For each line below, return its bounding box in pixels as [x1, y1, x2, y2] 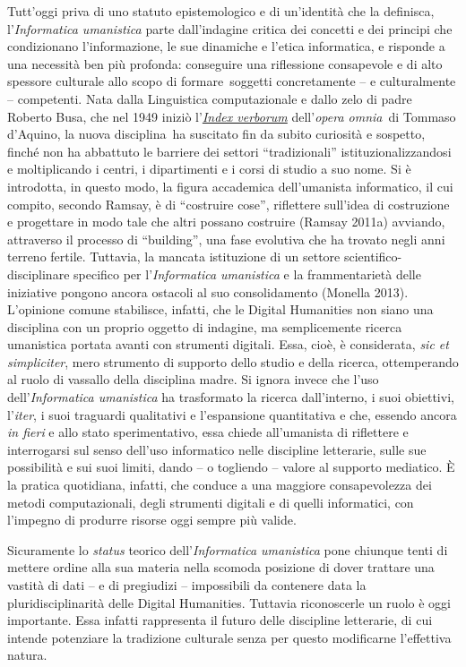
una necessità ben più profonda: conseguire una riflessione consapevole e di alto [7, 54, 443, 73]
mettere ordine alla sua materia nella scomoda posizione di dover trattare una [7, 558, 435, 577]
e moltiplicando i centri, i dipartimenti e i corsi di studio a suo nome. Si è [7, 159, 411, 178]
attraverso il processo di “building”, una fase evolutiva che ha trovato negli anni [7, 229, 445, 248]
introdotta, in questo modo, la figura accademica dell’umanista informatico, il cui [7, 176, 453, 195]
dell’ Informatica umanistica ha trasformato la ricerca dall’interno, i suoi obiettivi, [7, 388, 454, 406]
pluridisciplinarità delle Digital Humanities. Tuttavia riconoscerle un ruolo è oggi [7, 593, 451, 611]
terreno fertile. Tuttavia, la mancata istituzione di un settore [7, 247, 341, 266]
